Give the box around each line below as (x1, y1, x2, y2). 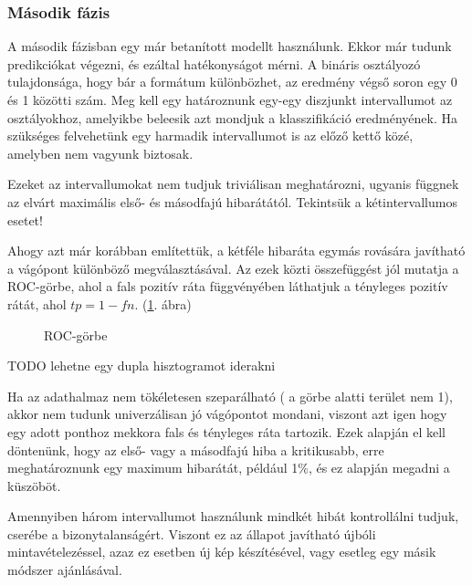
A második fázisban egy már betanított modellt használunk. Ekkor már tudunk (7, 37, 452, 56)
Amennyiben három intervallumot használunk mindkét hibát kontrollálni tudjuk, (7, 507, 459, 526)
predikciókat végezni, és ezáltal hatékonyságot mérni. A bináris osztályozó (7, 54, 421, 73)
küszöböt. (7, 475, 61, 495)
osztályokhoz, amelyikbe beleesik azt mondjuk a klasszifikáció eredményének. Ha (7, 108, 458, 127)
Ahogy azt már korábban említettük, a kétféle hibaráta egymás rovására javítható (7, 241, 466, 260)
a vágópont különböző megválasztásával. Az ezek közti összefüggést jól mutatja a (7, 258, 459, 277)
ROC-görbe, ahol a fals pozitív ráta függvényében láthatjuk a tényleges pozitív (7, 277, 448, 296)
